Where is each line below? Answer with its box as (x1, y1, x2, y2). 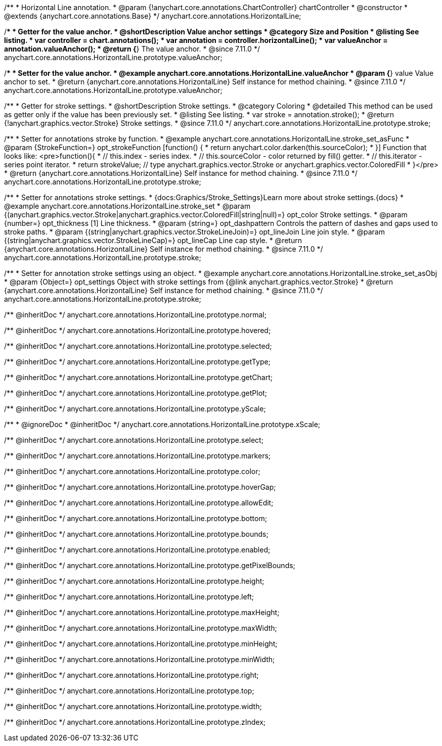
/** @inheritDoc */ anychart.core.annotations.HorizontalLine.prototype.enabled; (4, 545, 271, 554)
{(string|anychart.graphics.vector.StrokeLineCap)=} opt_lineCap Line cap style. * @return (4, 236, 302, 245)
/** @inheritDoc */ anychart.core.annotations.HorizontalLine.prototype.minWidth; (4, 655, 275, 664)
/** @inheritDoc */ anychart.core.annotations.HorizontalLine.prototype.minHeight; (4, 639, 278, 648)
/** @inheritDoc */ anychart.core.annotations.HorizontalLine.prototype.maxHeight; (4, 608, 280, 617)
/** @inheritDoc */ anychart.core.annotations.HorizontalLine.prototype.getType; (4, 357, 271, 366)
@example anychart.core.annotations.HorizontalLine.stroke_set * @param (4, 202, 251, 210)
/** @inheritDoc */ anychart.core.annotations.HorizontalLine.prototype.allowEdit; (4, 498, 274, 507)
